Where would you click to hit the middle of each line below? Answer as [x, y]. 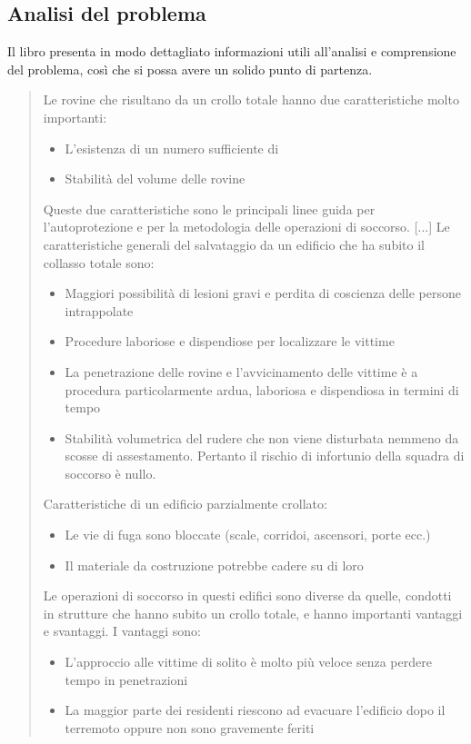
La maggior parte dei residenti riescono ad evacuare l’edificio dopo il [255, 710]
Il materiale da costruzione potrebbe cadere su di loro [214, 565]
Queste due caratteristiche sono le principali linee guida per [209, 208]
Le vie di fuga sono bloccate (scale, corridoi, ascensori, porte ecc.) [248, 535]
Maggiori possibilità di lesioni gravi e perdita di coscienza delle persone [263, 293]
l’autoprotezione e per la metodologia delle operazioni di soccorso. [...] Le [246, 227]
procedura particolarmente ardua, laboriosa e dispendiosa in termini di [262, 389]
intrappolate [99, 310]
